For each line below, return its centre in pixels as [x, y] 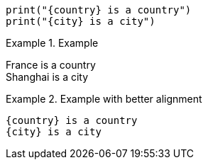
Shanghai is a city [47, 77]
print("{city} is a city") [81, 21]
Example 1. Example [52, 43]
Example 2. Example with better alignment [104, 99]
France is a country [51, 65]
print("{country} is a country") [99, 10]
